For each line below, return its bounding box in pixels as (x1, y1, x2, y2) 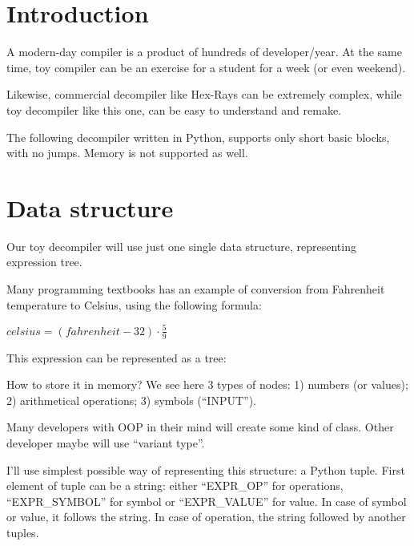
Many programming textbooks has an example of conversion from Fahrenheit (6, 281, 385, 297)
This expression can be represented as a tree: (6, 349, 227, 366)
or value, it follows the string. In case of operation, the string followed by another (6, 508, 406, 525)
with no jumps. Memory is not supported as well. (6, 144, 248, 161)
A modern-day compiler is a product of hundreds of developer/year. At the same (6, 43, 402, 60)
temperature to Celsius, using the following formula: (6, 296, 262, 313)
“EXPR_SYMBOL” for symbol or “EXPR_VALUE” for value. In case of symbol (6, 492, 407, 509)
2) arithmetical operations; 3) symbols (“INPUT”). (6, 391, 257, 408)
